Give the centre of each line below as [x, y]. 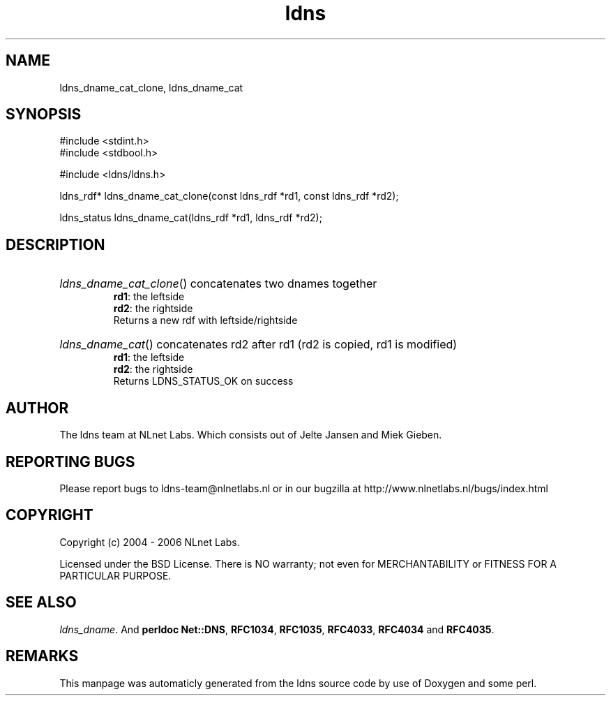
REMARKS [42, 656]
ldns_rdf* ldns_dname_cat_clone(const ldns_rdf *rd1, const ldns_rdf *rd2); [229, 196]
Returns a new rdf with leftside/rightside [205, 320]
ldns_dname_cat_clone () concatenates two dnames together [218, 284]
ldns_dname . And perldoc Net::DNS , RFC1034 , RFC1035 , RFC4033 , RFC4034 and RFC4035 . [277, 629]
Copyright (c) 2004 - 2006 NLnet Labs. [150, 542]
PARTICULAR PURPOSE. [115, 575]
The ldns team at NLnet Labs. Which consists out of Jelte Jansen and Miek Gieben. [251, 435]
